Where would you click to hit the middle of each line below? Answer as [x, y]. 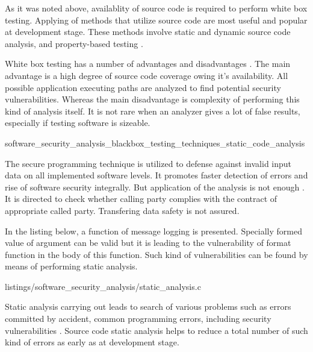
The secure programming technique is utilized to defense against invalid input [148, 163]
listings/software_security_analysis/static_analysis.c [103, 286]
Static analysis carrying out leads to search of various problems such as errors [148, 306]
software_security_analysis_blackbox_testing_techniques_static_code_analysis [155, 143]
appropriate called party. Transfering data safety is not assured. [122, 210]
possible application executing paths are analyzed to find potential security [143, 87]
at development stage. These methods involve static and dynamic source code [148, 32]
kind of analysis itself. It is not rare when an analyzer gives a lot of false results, [153, 111]
